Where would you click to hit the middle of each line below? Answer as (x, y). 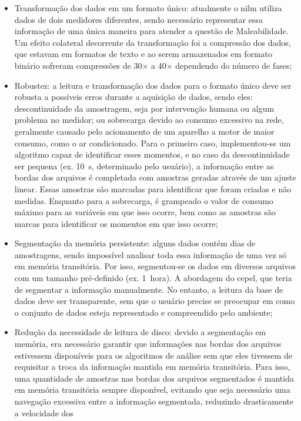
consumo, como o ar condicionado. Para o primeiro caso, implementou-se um (153, 143)
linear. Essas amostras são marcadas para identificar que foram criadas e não (153, 188)
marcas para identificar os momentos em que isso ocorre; (116, 223)
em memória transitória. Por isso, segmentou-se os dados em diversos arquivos (155, 266)
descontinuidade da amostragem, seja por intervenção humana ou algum (144, 108)
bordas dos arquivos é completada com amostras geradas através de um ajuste (155, 177)
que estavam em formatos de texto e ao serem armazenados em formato (143, 54)
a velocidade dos (44, 412)
